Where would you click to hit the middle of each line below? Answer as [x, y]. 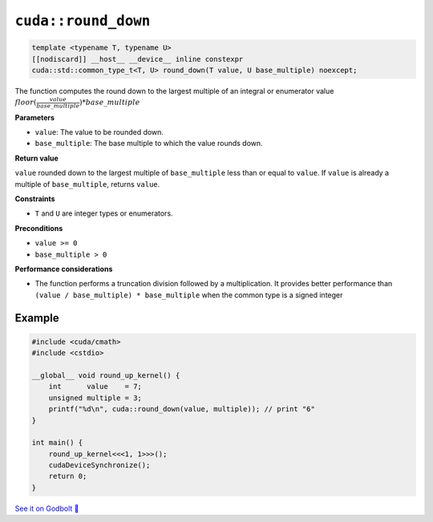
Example [37, 318]
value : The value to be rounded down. [99, 132]
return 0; [68, 476]
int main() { [57, 443]
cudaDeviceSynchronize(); [99, 465]
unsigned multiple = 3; [95, 398]
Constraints [35, 199]
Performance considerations [64, 269]
